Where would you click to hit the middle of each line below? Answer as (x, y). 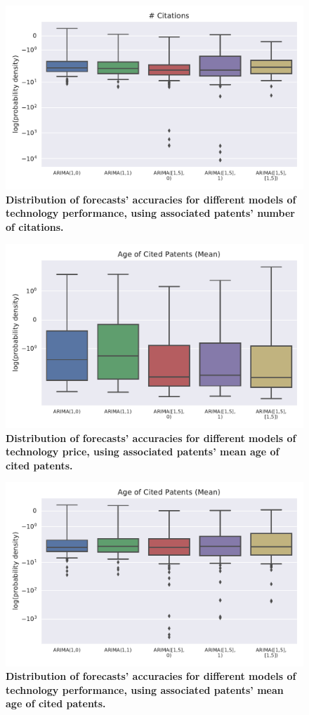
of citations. (35, 227)
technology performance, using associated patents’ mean (145, 689)
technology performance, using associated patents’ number (150, 213)
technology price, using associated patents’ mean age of (143, 452)
